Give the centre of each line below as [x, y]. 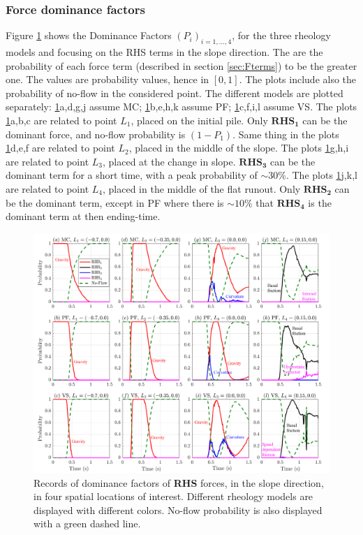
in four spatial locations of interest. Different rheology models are [173, 496]
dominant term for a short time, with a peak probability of [132, 175]
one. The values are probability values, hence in [108, 79]
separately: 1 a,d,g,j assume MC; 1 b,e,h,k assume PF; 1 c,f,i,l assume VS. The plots [181, 107]
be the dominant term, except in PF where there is [115, 202]
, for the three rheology [281, 35]
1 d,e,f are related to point [60, 148]
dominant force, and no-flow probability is [96, 134]
